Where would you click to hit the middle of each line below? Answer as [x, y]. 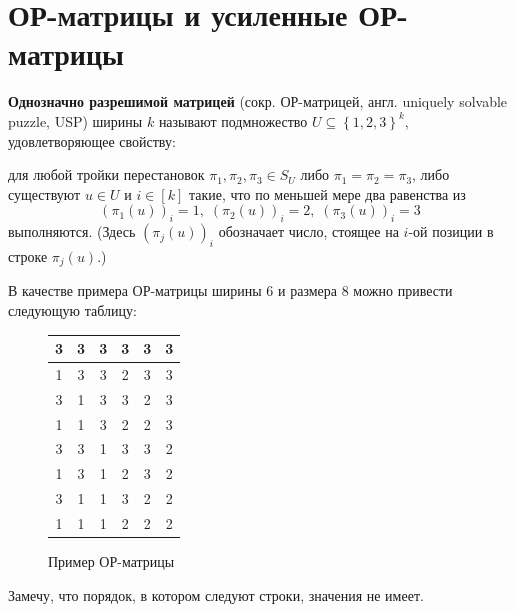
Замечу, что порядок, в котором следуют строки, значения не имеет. [216, 594]
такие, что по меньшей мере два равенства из [327, 193]
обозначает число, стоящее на [308, 231]
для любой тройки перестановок [106, 174]
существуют [44, 193]
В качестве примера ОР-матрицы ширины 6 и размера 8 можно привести [230, 290]
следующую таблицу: [72, 309]
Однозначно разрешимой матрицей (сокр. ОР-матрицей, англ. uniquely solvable [258, 101]
